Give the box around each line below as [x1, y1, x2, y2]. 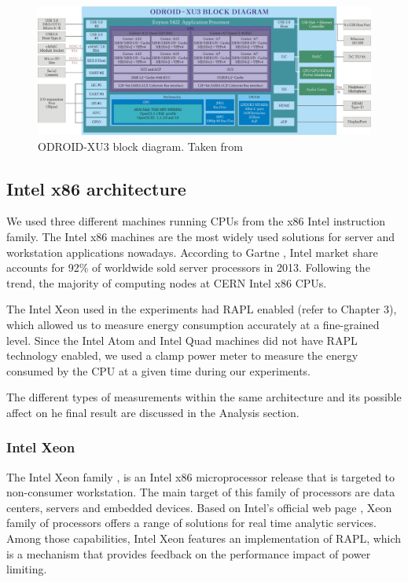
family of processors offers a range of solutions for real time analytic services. [6, 514, 377, 531]
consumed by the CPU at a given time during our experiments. [6, 362, 311, 379]
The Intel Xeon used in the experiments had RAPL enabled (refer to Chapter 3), [6, 301, 397, 317]
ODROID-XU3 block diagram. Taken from [38, 137, 243, 154]
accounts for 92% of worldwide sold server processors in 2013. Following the [6, 259, 370, 276]
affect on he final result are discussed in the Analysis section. [6, 404, 300, 420]
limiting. [6, 561, 47, 577]
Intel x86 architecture [6, 176, 186, 200]
